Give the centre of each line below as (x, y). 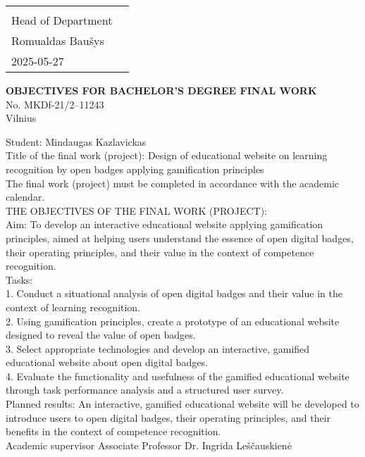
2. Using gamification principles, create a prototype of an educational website (173, 321)
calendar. (25, 197)
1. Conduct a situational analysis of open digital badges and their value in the (174, 293)
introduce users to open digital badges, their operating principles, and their (168, 417)
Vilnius (21, 118)
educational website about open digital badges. (107, 362)
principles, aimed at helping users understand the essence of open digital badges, (180, 238)
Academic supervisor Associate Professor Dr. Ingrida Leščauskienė (149, 445)
